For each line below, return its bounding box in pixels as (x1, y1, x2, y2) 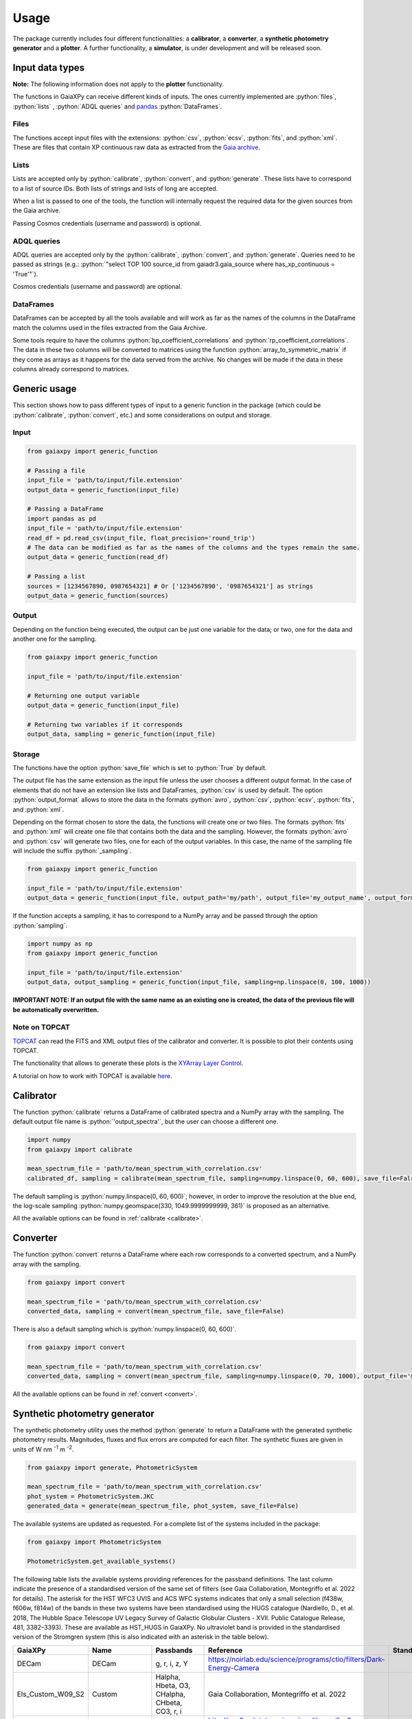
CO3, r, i (155, 1706, 182, 1716)
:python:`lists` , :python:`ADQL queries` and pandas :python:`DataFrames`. (12, 102, 222, 110)
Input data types (12, 62, 85, 74)
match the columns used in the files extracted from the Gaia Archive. (12, 323, 207, 331)
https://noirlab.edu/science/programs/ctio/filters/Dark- (208, 1654, 385, 1664)
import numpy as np (27, 939, 93, 948)
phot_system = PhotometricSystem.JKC (27, 1492, 154, 1500)
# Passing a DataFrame (27, 505, 104, 513)
